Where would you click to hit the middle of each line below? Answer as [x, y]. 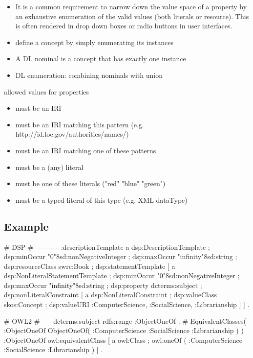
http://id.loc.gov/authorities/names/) [72, 134]
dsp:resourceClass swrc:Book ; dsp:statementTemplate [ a [90, 266]
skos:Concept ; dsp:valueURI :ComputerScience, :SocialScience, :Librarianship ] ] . [127, 304]
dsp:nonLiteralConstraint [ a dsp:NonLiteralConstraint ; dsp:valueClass [110, 295]
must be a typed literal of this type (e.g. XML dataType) [101, 200]
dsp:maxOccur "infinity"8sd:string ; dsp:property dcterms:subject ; [103, 285]
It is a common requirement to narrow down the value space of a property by [131, 6]
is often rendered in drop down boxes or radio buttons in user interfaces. [124, 26]
